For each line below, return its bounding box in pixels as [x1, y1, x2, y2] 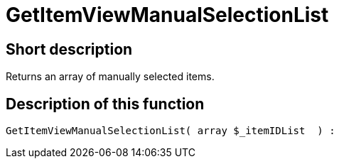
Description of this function [6, 94, 205, 113]
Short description [6, 40, 133, 58]
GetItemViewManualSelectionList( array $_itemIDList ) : [6, 125, 335, 137]
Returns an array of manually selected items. [6, 70, 215, 83]
